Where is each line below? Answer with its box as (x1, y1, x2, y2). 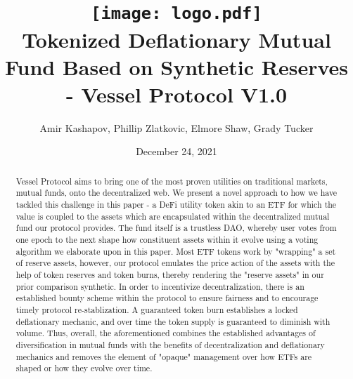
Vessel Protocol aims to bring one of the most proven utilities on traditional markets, (15, 175, 328, 187)
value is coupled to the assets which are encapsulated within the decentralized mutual (15, 210, 330, 222)
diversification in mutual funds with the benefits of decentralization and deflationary (15, 338, 325, 350)
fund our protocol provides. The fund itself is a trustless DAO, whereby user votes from (15, 222, 337, 234)
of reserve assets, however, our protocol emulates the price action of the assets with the (15, 257, 335, 269)
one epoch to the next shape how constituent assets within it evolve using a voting (15, 234, 319, 246)
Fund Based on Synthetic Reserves (4, 52, 349, 81)
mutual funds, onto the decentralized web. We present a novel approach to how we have (15, 187, 338, 199)
